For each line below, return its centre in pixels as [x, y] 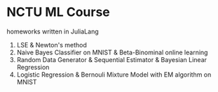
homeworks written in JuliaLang [53, 31]
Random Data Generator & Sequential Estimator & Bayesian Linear [112, 59]
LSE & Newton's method [52, 45]
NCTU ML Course [58, 12]
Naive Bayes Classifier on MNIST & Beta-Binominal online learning [112, 52]
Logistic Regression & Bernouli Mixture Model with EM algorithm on [114, 75]
